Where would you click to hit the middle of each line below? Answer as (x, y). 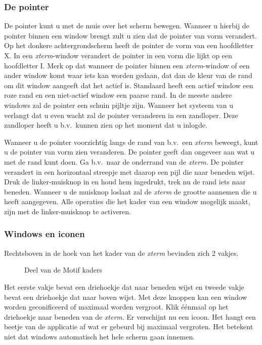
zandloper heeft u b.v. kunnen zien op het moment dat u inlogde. (106, 125)
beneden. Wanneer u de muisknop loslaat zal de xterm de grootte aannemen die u (130, 191)
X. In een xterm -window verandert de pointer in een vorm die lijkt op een (118, 55)
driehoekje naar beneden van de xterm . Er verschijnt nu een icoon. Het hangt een (130, 316)
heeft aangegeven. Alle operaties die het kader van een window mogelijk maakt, (127, 201)
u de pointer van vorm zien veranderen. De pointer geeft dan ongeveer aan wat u (129, 152)
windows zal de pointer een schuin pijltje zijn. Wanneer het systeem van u (119, 105)
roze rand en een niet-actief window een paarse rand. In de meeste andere (118, 95)
